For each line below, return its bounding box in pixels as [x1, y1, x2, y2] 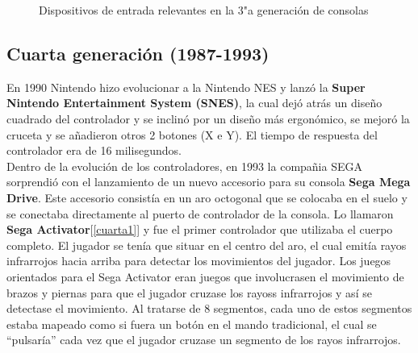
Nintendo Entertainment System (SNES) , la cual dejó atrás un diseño [6, 94, 382, 111]
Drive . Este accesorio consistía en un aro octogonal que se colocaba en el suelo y [6, 189, 408, 206]
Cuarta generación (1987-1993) [6, 40, 270, 65]
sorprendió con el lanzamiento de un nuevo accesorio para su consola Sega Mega [6, 173, 411, 190]
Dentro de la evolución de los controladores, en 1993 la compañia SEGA [6, 157, 362, 174]
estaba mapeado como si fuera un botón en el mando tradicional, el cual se [6, 315, 377, 332]
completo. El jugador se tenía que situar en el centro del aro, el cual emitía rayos [6, 236, 407, 253]
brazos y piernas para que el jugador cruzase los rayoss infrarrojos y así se [6, 284, 372, 301]
